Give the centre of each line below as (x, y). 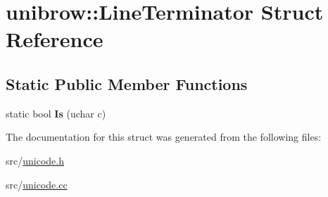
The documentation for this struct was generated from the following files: (164, 137)
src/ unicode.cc (37, 184)
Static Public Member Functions (127, 83)
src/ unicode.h (35, 160)
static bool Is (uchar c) (56, 113)
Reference (55, 39)
